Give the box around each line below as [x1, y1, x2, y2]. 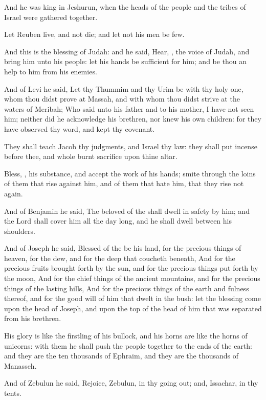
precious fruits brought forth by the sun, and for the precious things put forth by [4, 263, 258, 273]
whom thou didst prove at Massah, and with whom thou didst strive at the [4, 93, 240, 104]
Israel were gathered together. [4, 11, 98, 22]
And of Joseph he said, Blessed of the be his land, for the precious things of [4, 243, 241, 253]
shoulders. [4, 225, 35, 236]
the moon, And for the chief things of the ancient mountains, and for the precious [4, 273, 260, 284]
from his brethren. [4, 313, 61, 324]
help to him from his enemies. [4, 66, 97, 76]
